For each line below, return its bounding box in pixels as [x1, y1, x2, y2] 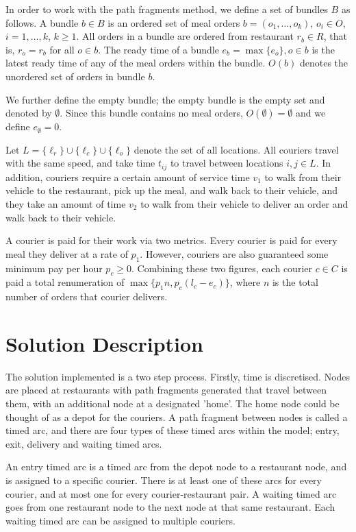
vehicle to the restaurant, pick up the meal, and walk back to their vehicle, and [5, 183, 338, 197]
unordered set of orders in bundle [5, 69, 145, 83]
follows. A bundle [5, 15, 79, 29]
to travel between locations [170, 156, 283, 170]
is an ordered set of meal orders [107, 15, 240, 29]
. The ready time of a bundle [98, 42, 219, 56]
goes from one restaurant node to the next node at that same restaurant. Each [5, 500, 335, 514]
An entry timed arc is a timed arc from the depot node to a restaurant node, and [5, 459, 347, 474]
